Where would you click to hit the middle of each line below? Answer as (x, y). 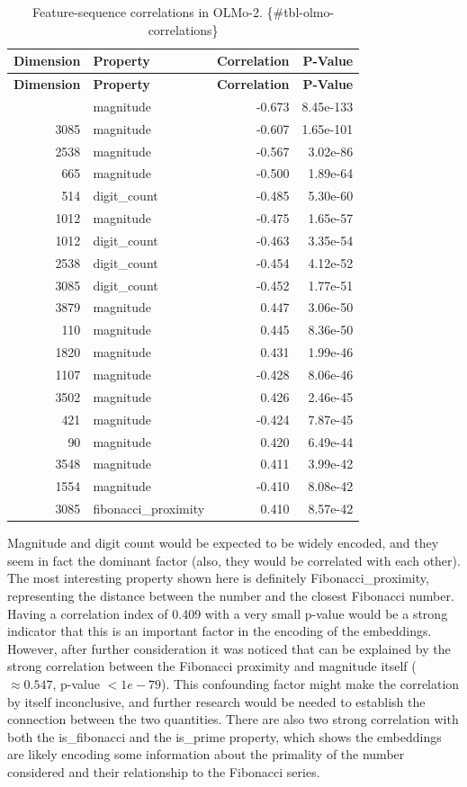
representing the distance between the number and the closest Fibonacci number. (231, 595)
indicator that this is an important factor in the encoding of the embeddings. (220, 631)
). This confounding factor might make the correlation (310, 683)
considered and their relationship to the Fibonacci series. (164, 771)
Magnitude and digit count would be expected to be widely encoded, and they (223, 543)
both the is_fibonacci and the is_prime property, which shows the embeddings (225, 736)
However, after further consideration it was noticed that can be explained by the (229, 648)
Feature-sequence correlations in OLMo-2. (148, 12)
